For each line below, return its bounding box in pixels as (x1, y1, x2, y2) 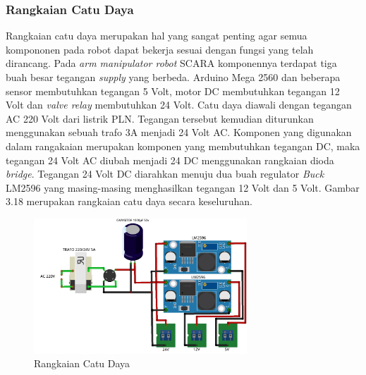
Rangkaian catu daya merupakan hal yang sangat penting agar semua (6, 28, 307, 43)
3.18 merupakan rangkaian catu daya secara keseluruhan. (6, 194, 252, 209)
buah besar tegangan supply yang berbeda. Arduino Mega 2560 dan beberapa (6, 70, 341, 84)
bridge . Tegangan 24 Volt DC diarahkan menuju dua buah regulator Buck (6, 166, 324, 181)
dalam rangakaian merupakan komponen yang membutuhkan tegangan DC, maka (6, 138, 360, 153)
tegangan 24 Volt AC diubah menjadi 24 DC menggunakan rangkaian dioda (6, 152, 334, 167)
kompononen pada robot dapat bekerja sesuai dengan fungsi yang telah (6, 42, 314, 56)
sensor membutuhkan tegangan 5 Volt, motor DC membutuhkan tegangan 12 (6, 83, 340, 98)
